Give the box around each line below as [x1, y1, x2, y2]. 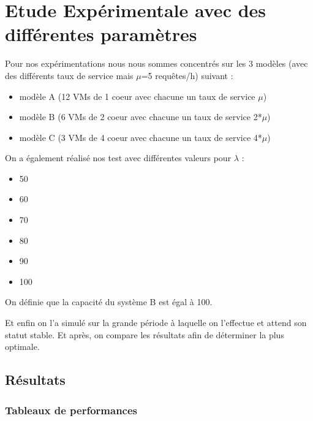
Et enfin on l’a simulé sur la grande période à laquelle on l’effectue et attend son [5, 316, 307, 329]
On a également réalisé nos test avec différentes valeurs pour [5, 151, 232, 164]
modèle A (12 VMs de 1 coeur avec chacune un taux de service [19, 89, 255, 102]
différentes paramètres [5, 21, 197, 47]
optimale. [5, 340, 40, 353]
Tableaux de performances [5, 402, 138, 417]
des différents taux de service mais [5, 69, 134, 82]
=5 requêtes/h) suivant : [141, 69, 233, 82]
